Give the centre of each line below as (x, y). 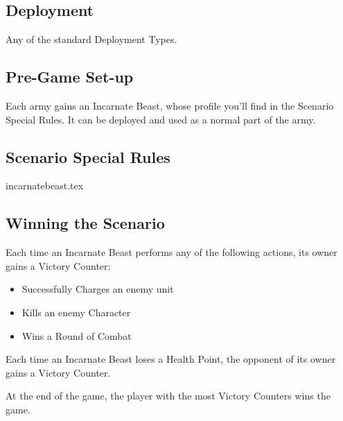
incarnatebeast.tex (45, 186)
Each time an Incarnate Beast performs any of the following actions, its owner (171, 252)
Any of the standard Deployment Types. (91, 39)
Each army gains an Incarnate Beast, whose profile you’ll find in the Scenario (170, 105)
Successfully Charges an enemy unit (98, 289)
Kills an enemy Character (76, 312)
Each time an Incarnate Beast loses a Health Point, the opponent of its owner (171, 359)
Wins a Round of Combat (77, 335)
